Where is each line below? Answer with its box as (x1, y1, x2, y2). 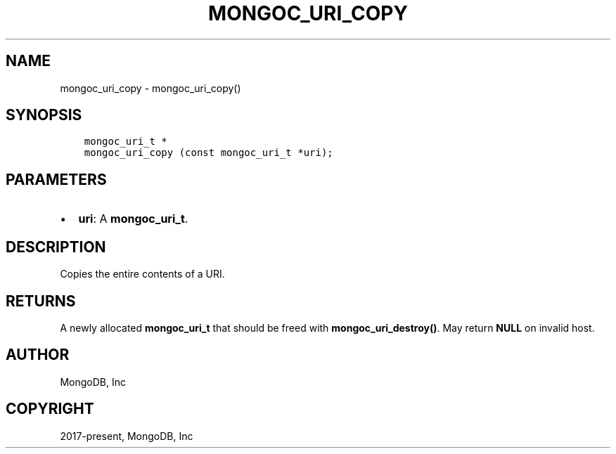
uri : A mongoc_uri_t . (78, 212, 188, 226)
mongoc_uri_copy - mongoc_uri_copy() (60, 82, 241, 94)
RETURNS (6, 292, 76, 310)
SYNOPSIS (6, 106, 82, 124)
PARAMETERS (6, 170, 107, 188)
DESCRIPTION (6, 238, 106, 256)
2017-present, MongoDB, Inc (60, 429, 193, 442)
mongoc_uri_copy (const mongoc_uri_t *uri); (84, 147, 333, 159)
